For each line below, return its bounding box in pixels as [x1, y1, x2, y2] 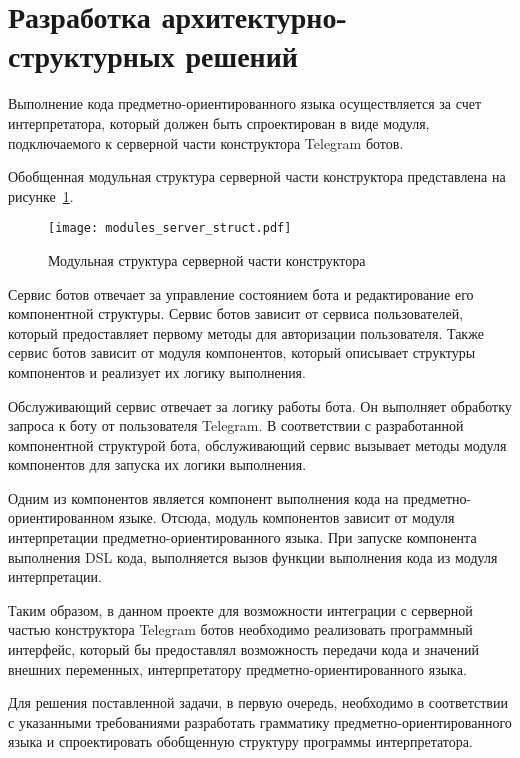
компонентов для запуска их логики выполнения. [8, 454, 307, 475]
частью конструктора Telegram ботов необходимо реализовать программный [8, 619, 473, 640]
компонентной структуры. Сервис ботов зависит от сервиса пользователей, [8, 303, 464, 324]
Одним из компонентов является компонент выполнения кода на [8, 487, 399, 508]
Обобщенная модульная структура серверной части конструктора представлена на [8, 166, 506, 187]
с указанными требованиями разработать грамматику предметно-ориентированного [8, 711, 512, 732]
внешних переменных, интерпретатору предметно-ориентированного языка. [8, 658, 467, 679]
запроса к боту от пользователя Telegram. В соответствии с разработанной [8, 415, 464, 436]
